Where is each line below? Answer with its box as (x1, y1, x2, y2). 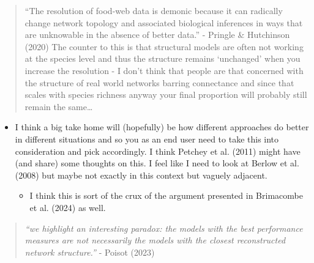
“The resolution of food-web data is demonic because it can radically (24, 4, 283, 17)
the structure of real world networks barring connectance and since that (24, 76, 294, 89)
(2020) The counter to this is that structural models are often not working (24, 40, 304, 53)
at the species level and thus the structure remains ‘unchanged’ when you (24, 52, 301, 65)
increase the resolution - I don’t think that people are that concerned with (24, 64, 304, 76)
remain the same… (24, 100, 93, 113)
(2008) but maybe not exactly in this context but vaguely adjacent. (15, 168, 267, 181)
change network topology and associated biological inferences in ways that (24, 16, 303, 29)
